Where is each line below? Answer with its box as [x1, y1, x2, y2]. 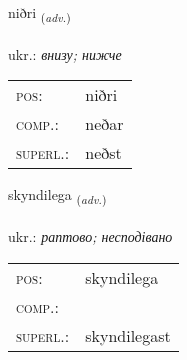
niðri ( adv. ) [8, 2, 71, 25]
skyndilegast [85, 323, 171, 347]
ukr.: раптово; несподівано [8, 226, 173, 247]
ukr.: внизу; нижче [8, 43, 122, 64]
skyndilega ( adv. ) [8, 184, 107, 208]
